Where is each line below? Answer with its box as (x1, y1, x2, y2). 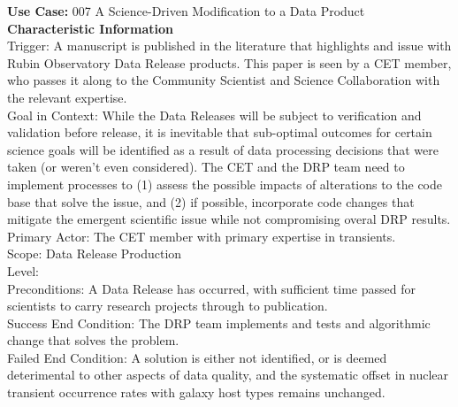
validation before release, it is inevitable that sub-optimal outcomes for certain (7, 123, 432, 142)
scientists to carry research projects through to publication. (7, 296, 328, 315)
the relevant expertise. (7, 88, 127, 106)
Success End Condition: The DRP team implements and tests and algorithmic (7, 313, 431, 332)
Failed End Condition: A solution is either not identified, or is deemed (7, 348, 387, 366)
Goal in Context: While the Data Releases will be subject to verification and (7, 105, 422, 124)
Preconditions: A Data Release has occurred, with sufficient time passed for (7, 279, 416, 297)
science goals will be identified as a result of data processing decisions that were (7, 140, 439, 158)
